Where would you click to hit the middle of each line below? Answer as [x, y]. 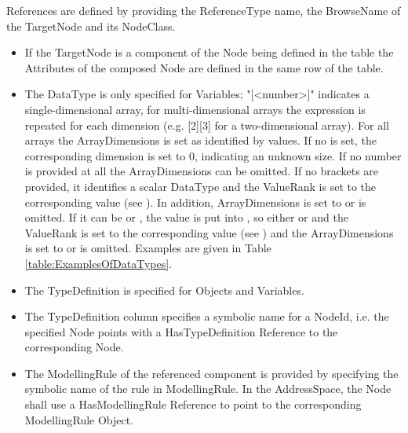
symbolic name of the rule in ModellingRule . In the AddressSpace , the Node [208, 389]
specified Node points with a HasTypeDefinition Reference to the [181, 331]
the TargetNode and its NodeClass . [91, 26]
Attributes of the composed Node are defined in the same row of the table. [204, 67]
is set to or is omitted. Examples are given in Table [148, 248]
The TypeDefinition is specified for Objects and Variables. [164, 290]
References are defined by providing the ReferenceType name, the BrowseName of [204, 10]
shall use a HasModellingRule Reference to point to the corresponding [193, 404]
